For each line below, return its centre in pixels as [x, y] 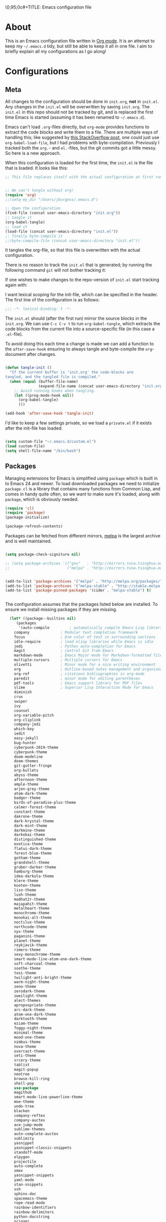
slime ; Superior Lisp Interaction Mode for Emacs [84, 687]
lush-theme [25, 895]
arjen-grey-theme [32, 789]
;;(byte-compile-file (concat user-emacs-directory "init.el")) [73, 241]
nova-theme [25, 1046]
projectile [25, 1162]
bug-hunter [25, 743]
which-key [24, 729]
